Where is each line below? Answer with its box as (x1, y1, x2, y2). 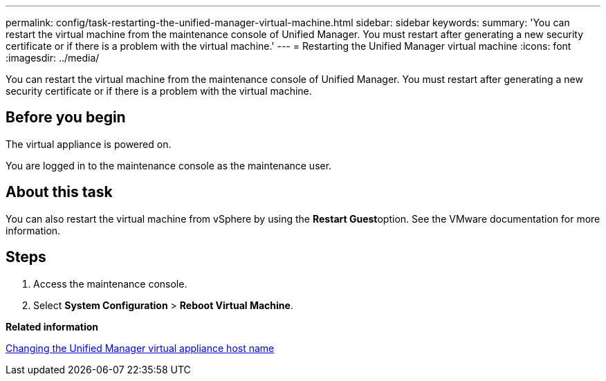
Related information (6, 320, 99, 333)
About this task (6, 183, 113, 201)
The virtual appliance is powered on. (6, 138, 172, 150)
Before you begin (6, 109, 126, 127)
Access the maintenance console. (33, 277, 187, 290)
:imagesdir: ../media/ (6, 52, 100, 64)
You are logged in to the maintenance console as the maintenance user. (6, 159, 332, 171)
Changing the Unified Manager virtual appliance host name (6, 342, 275, 354)
